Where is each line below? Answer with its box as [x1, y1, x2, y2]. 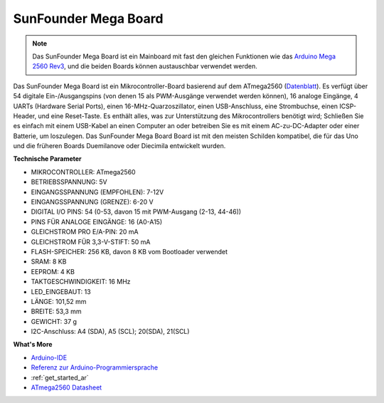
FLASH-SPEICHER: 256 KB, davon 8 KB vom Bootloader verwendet [31, 247, 228, 256]
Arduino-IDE [31, 353, 68, 362]
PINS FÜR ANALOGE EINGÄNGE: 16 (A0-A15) [31, 217, 163, 226]
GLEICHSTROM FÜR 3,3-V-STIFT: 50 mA [31, 237, 151, 246]
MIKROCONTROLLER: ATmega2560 [31, 167, 136, 176]
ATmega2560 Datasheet [31, 383, 102, 392]
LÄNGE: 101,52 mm [31, 297, 87, 305]
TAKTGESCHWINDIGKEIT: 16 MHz [31, 278, 131, 286]
